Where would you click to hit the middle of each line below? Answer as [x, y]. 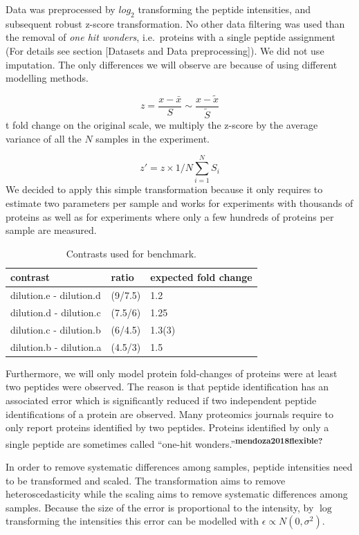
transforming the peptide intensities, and [224, 9]
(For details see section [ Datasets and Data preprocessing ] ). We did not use [165, 50]
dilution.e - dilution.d [56, 295]
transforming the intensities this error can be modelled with [132, 521]
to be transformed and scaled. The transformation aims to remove [146, 480]
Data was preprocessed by [61, 9]
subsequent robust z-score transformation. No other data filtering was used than [175, 23]
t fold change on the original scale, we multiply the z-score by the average [162, 125]
